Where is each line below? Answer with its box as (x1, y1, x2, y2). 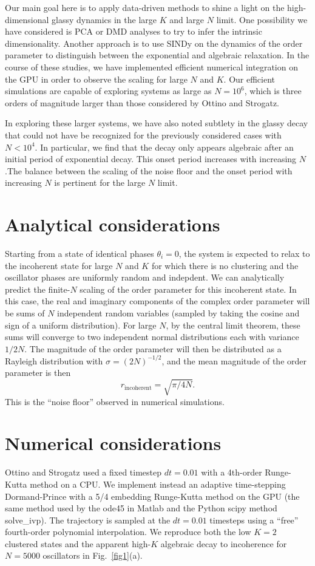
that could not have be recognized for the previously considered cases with (5, 128, 282, 141)
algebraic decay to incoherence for (160, 537, 287, 550)
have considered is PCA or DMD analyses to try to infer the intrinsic (5, 25, 262, 38)
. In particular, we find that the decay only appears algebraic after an (35, 140, 294, 153)
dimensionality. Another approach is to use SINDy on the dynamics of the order (5, 36, 303, 49)
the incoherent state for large (5, 259, 113, 271)
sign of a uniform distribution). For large (5, 318, 157, 331)
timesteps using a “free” (209, 513, 299, 526)
